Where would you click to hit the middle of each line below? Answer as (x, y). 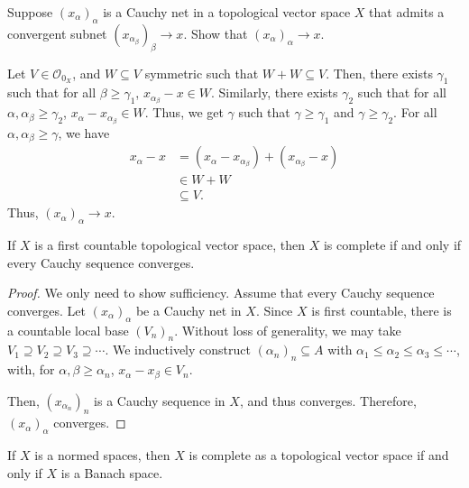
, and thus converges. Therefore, (328, 400)
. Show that (216, 33)
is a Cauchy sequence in (160, 400)
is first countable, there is (382, 310)
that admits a (407, 12)
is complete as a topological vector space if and (319, 455)
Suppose (30, 12)
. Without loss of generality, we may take (288, 330)
